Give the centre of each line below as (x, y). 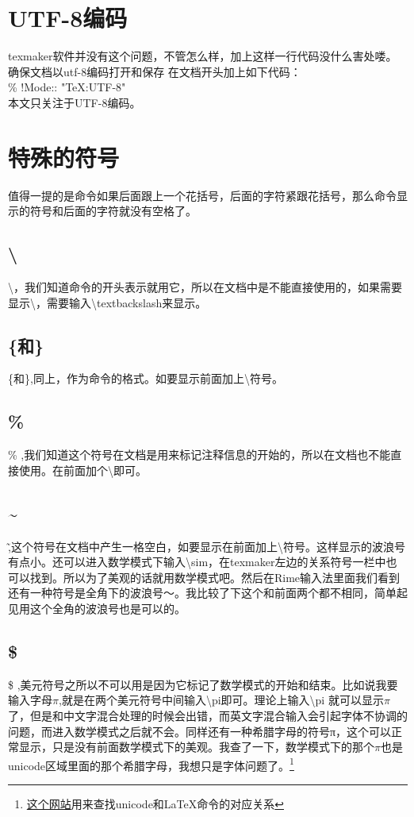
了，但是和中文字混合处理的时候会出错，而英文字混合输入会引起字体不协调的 (208, 715)
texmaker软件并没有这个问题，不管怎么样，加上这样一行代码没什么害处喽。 (203, 56)
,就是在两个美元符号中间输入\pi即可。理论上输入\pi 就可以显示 (221, 700)
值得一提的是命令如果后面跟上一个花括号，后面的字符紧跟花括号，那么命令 (202, 195)
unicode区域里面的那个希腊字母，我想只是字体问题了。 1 (151, 764)
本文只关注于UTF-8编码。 (75, 102)
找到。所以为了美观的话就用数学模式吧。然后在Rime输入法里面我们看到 (215, 577)
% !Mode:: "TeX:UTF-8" (67, 87)
